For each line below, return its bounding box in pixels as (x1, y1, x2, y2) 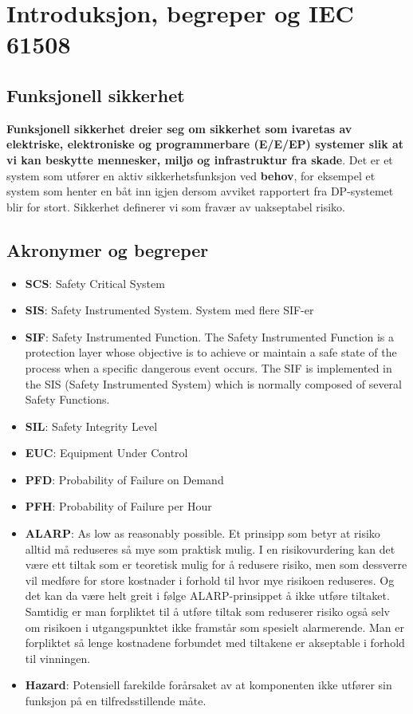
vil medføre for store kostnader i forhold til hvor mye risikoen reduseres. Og (25, 571, 395, 588)
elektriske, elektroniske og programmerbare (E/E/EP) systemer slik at (6, 136, 404, 152)
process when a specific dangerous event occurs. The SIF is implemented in (25, 359, 392, 376)
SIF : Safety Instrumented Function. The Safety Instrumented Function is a (25, 328, 395, 345)
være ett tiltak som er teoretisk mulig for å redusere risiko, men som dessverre (25, 556, 407, 573)
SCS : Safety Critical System (25, 274, 165, 291)
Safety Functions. (25, 391, 110, 408)
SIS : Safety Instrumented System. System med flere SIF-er (25, 302, 314, 318)
